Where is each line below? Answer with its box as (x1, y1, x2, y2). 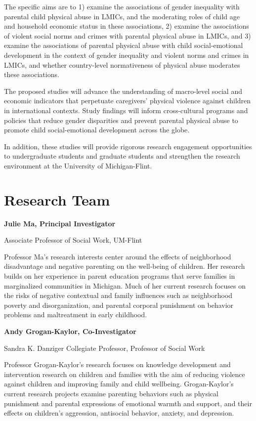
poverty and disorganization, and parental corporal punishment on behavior (4, 299, 234, 310)
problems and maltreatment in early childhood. (4, 309, 147, 320)
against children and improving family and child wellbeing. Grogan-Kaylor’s (4, 379, 234, 389)
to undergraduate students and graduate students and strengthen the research (4, 151, 240, 161)
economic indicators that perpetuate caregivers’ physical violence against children (4, 95, 251, 106)
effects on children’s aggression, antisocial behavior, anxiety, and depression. (4, 408, 234, 418)
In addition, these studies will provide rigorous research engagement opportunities (4, 141, 252, 151)
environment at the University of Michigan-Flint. (4, 160, 152, 170)
